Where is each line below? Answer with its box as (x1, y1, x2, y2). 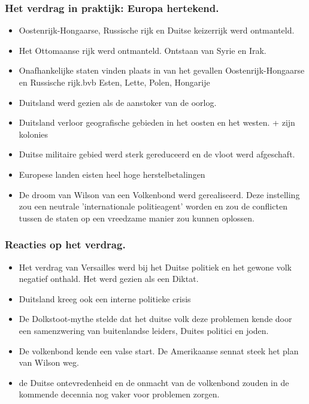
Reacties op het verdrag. (5, 237, 126, 252)
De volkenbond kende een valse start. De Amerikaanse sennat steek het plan (19, 344, 299, 357)
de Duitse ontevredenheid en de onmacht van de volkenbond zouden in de (19, 376, 289, 388)
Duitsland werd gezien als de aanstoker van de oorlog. (19, 96, 217, 108)
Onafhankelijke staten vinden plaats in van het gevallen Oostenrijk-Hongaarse (19, 64, 305, 77)
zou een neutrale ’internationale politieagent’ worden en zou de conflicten (19, 200, 287, 212)
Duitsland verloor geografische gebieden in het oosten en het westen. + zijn (19, 116, 295, 129)
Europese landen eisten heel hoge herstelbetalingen (19, 168, 205, 180)
